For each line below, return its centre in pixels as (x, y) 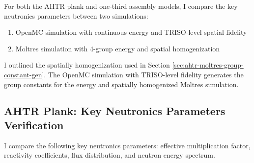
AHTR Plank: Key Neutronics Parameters (115, 110)
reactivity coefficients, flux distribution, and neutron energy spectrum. (110, 155)
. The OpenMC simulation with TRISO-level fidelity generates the (144, 74)
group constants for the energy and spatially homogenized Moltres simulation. (121, 84)
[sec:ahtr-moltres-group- (208, 65)
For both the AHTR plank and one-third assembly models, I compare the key (121, 6)
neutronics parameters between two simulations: (76, 15)
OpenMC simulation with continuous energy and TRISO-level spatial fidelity (131, 32)
